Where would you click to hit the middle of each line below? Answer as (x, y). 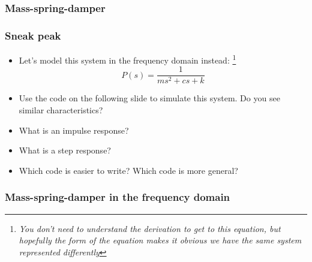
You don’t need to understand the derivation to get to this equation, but (150, 228)
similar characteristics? (61, 109)
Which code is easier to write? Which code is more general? (128, 170)
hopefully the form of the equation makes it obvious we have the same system (160, 240)
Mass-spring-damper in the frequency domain (118, 197)
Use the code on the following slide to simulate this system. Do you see (149, 98)
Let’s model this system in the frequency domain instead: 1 (127, 59)
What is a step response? (65, 150)
